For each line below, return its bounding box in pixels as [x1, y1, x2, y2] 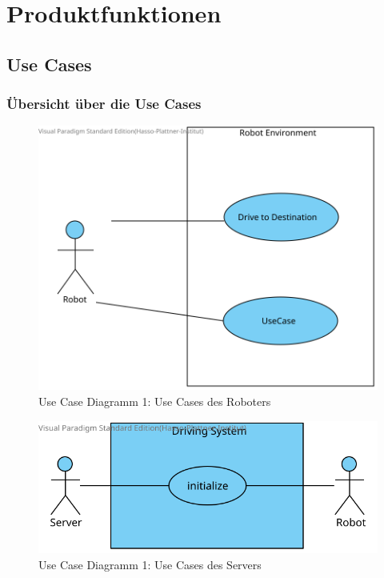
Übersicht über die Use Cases [6, 94, 202, 114]
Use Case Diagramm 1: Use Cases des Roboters [38, 392, 271, 409]
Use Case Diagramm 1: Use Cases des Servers [38, 556, 262, 572]
